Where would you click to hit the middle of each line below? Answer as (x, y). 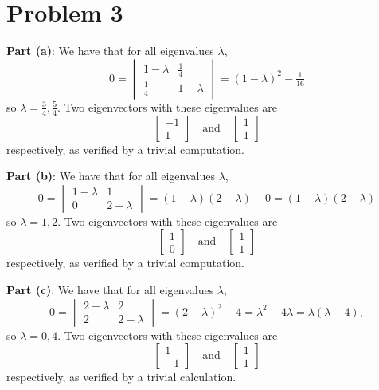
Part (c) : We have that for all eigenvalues (110, 289)
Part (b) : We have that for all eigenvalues (111, 176)
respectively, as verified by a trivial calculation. (121, 377)
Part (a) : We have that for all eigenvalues (110, 51)
